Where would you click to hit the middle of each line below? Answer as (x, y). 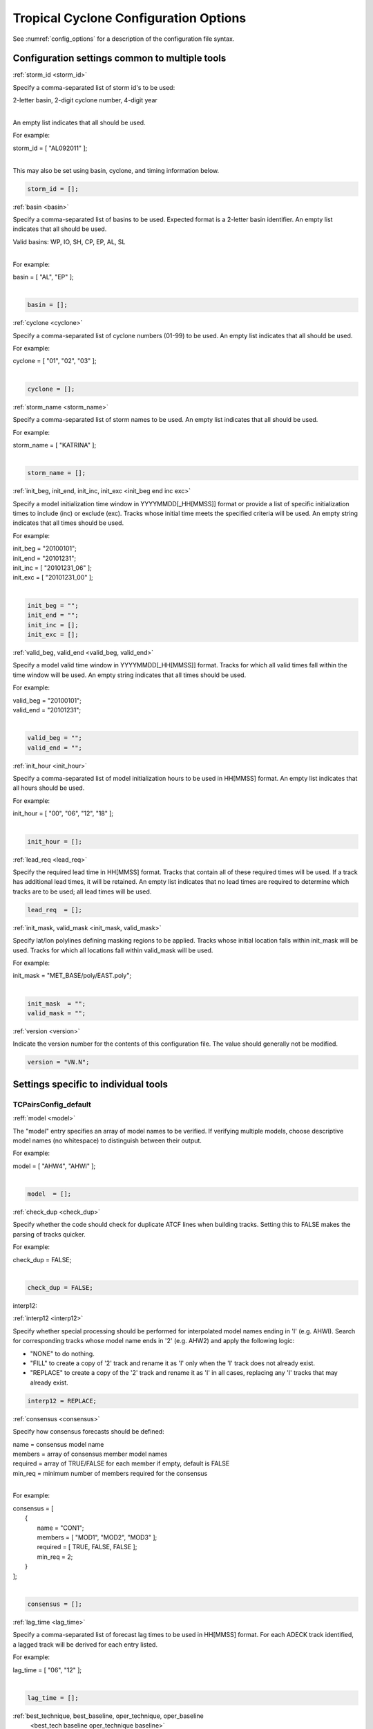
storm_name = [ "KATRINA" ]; (55, 445)
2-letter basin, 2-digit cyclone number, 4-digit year (85, 100)
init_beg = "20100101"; (45, 548)
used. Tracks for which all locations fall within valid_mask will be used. (113, 950)
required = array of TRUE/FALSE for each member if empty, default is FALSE (121, 1463)
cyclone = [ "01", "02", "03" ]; (55, 361)
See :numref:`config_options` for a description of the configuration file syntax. (124, 39)
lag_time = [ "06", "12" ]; (47, 1670)
